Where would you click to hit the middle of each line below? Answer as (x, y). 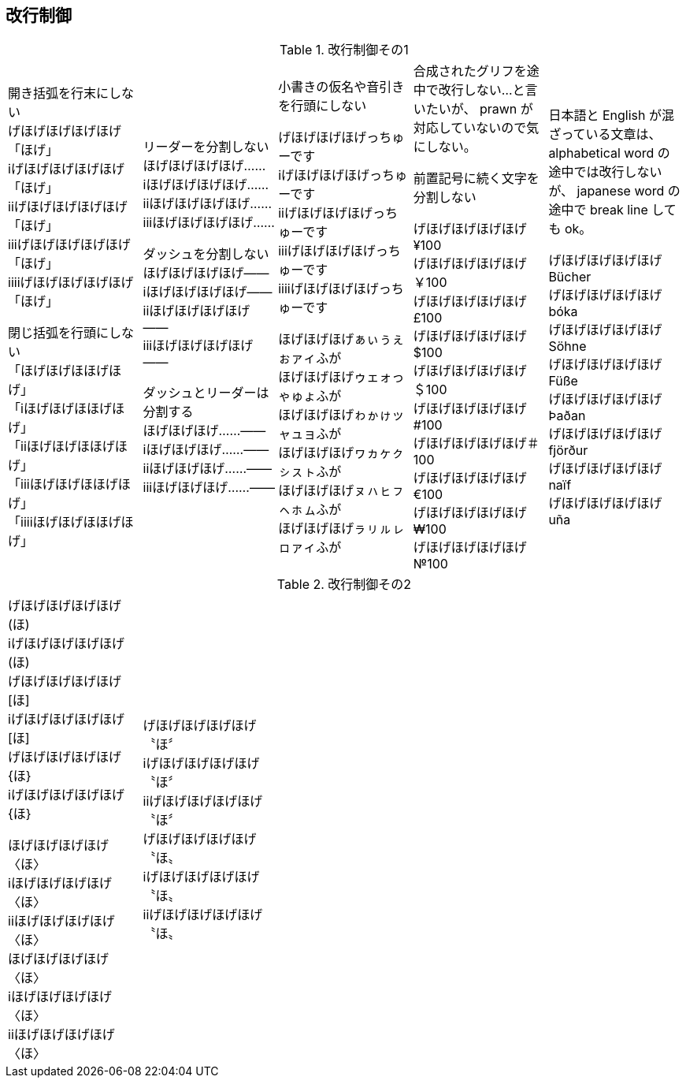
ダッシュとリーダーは (206, 393)
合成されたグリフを (470, 71)
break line (619, 210)
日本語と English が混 (611, 115)
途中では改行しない (605, 172)
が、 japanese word (606, 191)
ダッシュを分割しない (206, 254)
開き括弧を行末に (59, 93)
